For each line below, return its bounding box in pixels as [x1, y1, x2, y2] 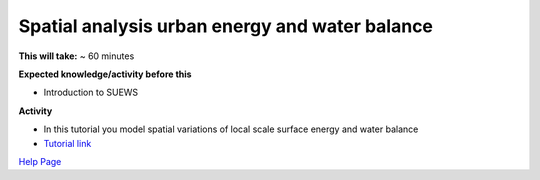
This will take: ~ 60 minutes [18, 50, 135, 62]
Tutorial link [43, 137, 92, 149]
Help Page [18, 155, 62, 167]
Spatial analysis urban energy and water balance [18, 15, 434, 37]
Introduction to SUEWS [43, 86, 139, 99]
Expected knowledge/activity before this [18, 68, 192, 80]
